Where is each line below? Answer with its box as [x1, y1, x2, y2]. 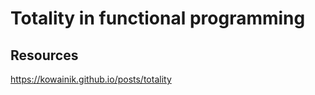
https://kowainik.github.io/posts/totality [10, 73, 172, 85]
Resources [10, 47, 79, 64]
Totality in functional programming [10, 7, 306, 30]
